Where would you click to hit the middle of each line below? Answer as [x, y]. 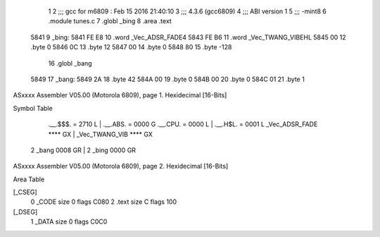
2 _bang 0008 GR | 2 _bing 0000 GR [83, 150]
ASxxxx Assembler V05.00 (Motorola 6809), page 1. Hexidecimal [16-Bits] [120, 95]
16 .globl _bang [70, 63]
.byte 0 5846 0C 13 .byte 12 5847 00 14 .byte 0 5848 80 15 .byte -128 [131, 47]
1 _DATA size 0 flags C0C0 [69, 221]
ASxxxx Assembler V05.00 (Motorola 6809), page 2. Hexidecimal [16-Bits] [121, 166]
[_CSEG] [25, 192]
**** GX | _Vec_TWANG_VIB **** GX [100, 134]
